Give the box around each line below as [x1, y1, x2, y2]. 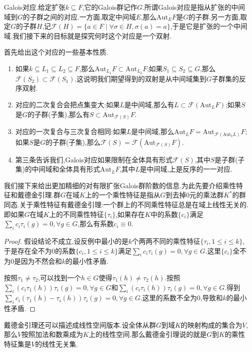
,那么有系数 [78, 218, 114, 229]
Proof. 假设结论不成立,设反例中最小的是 [4, 236, 129, 246]
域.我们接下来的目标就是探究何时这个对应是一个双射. [4, 30, 172, 40]
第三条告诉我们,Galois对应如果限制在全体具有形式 [15, 154, 173, 164]
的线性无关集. [35, 338, 78, 349]
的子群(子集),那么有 [27, 109, 90, 119]
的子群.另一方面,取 [188, 11, 247, 21]
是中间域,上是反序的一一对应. [139, 164, 233, 174]
